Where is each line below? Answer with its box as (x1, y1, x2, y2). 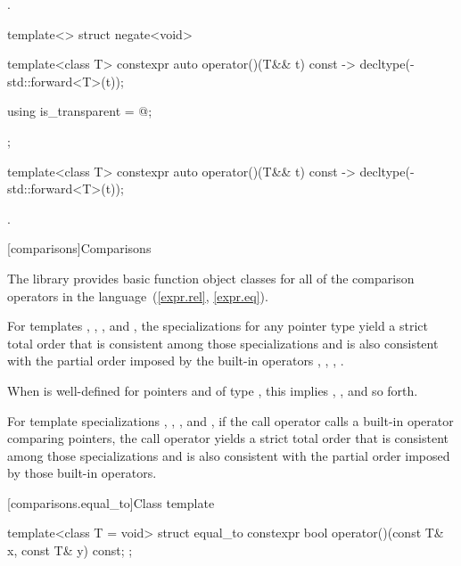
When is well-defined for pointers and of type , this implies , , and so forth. (7, 381, 418, 399)
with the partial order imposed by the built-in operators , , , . (7, 351, 344, 370)
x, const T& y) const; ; (7, 541, 133, 560)
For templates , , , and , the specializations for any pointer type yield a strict (7, 316, 428, 335)
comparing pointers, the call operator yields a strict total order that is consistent (7, 429, 449, 447)
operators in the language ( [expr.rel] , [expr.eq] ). (7, 286, 268, 305)
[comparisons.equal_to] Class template (7, 493, 215, 512)
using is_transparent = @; (7, 102, 152, 120)
